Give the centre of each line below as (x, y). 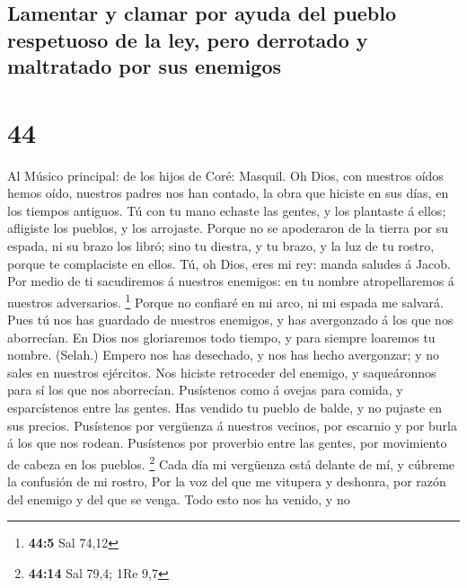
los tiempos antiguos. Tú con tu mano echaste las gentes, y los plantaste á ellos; (227, 210)
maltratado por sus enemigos (145, 66)
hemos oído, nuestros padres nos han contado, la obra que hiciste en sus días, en (228, 193)
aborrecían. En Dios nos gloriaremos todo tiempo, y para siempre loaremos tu (221, 337)
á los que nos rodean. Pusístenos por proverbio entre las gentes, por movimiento (227, 443)
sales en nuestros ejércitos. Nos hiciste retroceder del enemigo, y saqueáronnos (222, 372)
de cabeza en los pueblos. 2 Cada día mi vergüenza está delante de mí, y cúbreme (231, 462)
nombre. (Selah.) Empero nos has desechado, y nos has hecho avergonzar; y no (223, 355)
